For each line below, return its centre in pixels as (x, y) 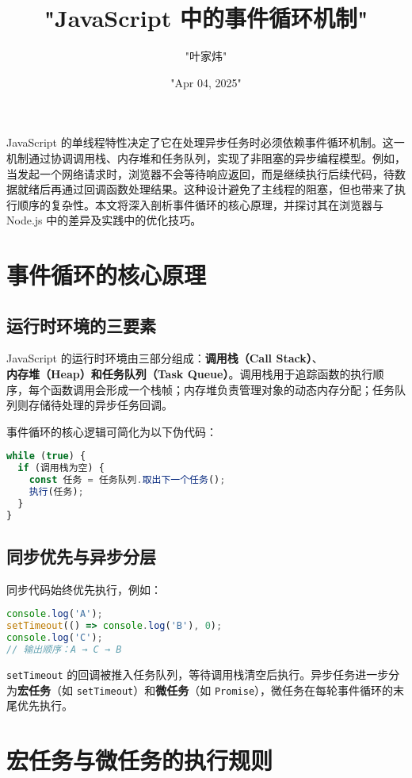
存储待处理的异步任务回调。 (100, 405)
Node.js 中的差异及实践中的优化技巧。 (104, 220)
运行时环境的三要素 (81, 325)
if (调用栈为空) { (61, 468)
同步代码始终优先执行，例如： (84, 589)
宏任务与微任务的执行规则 (140, 760)
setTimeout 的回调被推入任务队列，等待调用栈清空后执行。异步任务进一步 (198, 674)
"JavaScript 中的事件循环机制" (206, 18)
